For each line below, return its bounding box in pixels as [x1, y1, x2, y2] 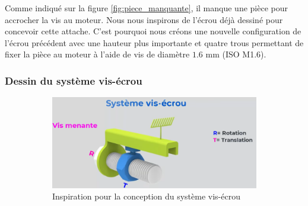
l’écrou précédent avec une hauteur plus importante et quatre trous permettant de [5, 36, 304, 49]
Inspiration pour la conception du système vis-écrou [52, 190, 240, 202]
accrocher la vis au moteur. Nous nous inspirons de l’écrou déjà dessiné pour [5, 13, 283, 25]
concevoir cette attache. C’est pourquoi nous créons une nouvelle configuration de [5, 25, 301, 37]
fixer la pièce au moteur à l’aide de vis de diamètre [5, 48, 190, 60]
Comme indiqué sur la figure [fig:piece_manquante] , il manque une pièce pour [5, 2, 288, 14]
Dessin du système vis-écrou [5, 73, 142, 88]
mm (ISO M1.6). [205, 48, 266, 60]
